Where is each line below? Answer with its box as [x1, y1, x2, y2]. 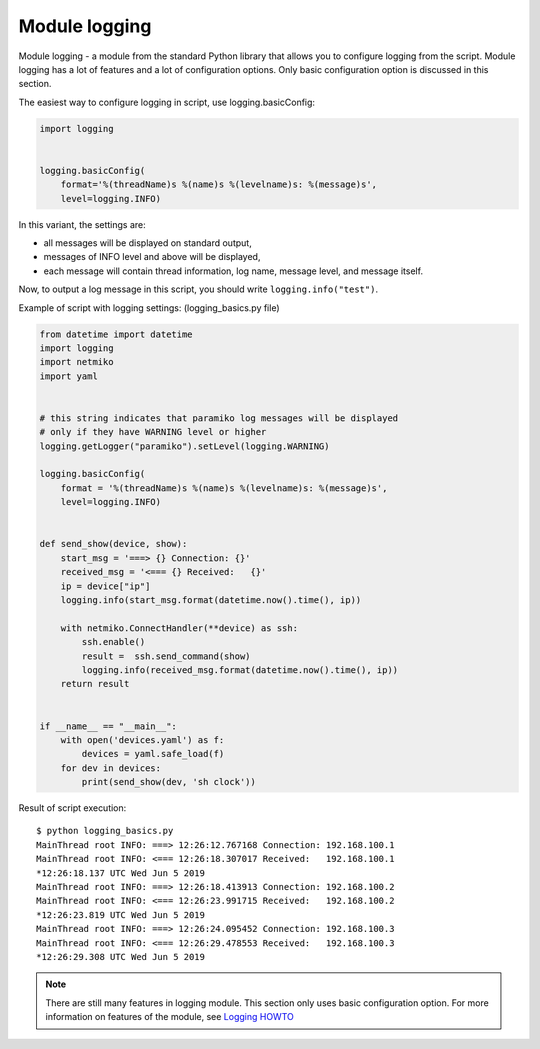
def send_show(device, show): [39, 538, 188, 550]
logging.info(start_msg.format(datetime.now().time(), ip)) [60, 595, 362, 605]
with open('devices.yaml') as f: [60, 734, 225, 745]
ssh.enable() [81, 636, 146, 648]
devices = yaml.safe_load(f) [81, 748, 225, 760]
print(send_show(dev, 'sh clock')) [81, 776, 257, 788]
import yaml [39, 370, 99, 382]
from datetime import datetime [39, 328, 194, 340]
